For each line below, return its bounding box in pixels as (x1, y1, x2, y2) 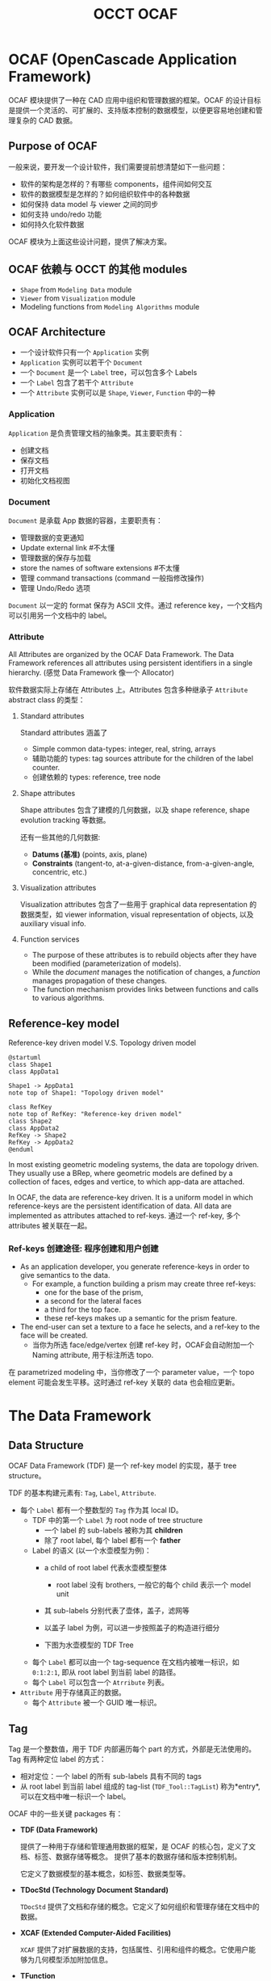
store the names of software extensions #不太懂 (19, 563, 180, 572)
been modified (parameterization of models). (31, 959, 181, 968)
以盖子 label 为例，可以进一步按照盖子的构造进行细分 (44, 1623, 220, 1633)
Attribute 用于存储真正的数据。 (19, 1688, 127, 1697)
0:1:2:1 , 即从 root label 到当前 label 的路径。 (31, 1667, 181, 1677)
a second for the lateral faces (44, 1296, 142, 1306)
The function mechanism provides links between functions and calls (31, 984, 260, 994)
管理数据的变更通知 (19, 533, 85, 542)
